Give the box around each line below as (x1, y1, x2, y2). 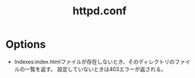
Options (5, 38, 46, 51)
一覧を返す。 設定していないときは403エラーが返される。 (24, 65, 166, 73)
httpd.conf (72, 4, 127, 18)
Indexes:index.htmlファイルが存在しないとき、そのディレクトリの (14, 58, 175, 65)
